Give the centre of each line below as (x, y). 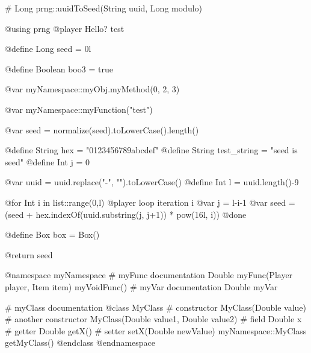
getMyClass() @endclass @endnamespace (80, 342)
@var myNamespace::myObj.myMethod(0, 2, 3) (92, 89)
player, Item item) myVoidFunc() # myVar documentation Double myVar (141, 286)
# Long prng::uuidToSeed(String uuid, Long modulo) (104, 8)
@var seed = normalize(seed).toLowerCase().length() (102, 129)
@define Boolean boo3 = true (59, 68)
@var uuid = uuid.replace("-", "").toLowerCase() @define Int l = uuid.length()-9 (152, 182)
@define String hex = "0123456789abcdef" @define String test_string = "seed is (151, 150)
